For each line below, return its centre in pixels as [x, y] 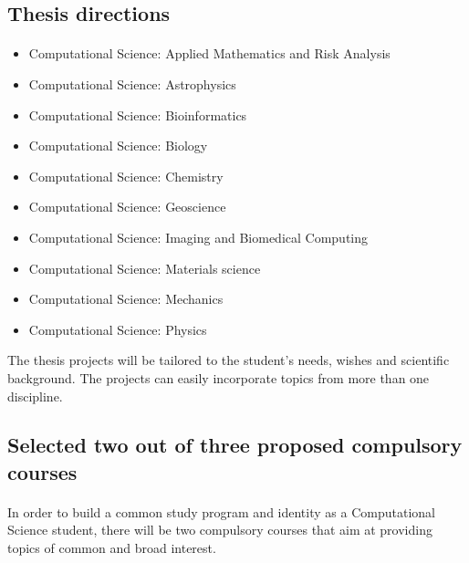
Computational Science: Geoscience [127, 207]
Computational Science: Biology [118, 146]
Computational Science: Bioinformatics [138, 115]
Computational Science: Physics [118, 329]
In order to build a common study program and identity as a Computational [221, 511]
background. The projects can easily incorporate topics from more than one [219, 377]
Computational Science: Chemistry [126, 176]
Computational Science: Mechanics [126, 299]
